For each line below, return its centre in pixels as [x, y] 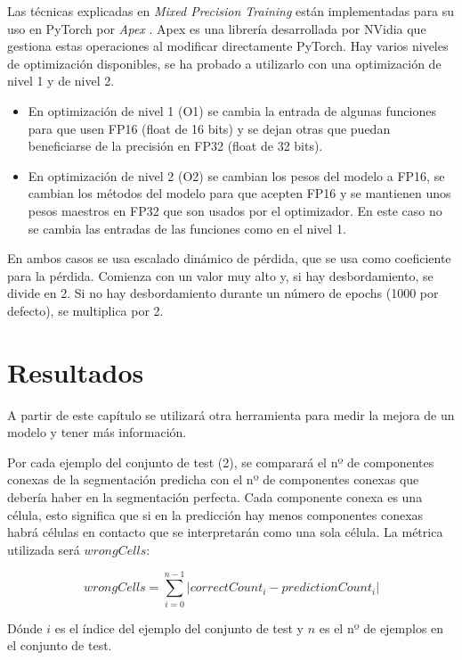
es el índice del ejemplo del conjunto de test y [179, 627]
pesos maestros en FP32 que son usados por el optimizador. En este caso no [235, 210]
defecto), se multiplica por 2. [85, 310]
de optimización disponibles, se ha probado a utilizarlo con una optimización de [224, 63]
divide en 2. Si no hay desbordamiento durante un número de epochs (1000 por [223, 293]
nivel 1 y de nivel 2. [61, 81]
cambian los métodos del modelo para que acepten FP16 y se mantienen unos [239, 193]
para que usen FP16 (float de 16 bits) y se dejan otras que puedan [209, 128]
